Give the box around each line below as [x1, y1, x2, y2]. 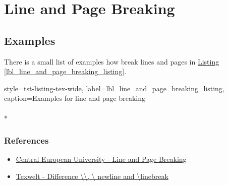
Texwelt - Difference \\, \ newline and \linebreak [16, 170, 168, 181]
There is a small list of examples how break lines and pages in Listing [4, 56, 219, 67]
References [4, 134, 49, 147]
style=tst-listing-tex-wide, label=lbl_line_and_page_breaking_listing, [4, 83, 224, 93]
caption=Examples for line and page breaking [4, 93, 145, 103]
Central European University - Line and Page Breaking [16, 154, 187, 164]
